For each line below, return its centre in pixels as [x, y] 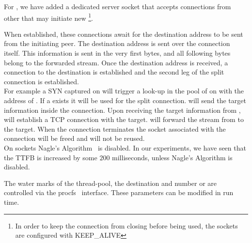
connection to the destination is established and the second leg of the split [114, 72]
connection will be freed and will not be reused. [74, 138]
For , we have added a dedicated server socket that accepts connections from [118, 6]
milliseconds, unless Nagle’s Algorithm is [172, 157]
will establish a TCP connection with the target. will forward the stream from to [124, 119]
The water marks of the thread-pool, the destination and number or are [110, 183]
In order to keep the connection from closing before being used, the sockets [126, 225]
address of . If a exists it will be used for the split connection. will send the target [125, 100]
